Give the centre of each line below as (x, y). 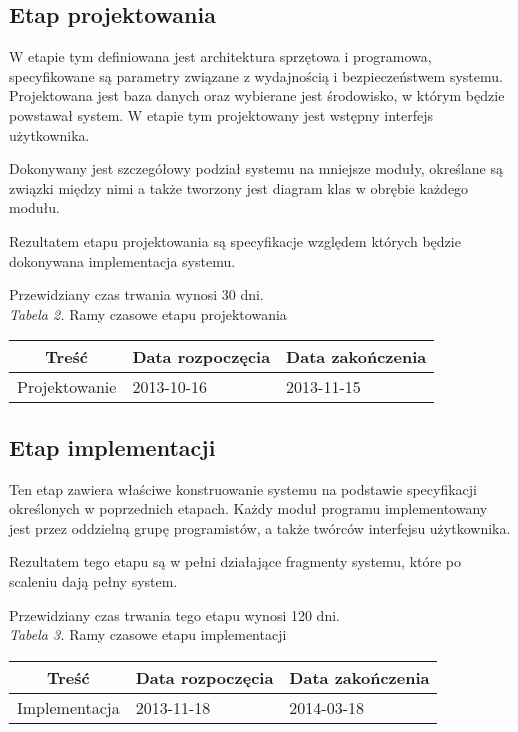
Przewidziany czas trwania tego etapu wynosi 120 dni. (174, 614)
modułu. (35, 207)
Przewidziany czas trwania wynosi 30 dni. (136, 294)
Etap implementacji (112, 446)
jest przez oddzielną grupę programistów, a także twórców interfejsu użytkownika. (260, 527)
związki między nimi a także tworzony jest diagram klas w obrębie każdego (239, 187)
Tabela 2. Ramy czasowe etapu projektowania (148, 313)
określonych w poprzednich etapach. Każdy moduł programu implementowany (248, 508)
